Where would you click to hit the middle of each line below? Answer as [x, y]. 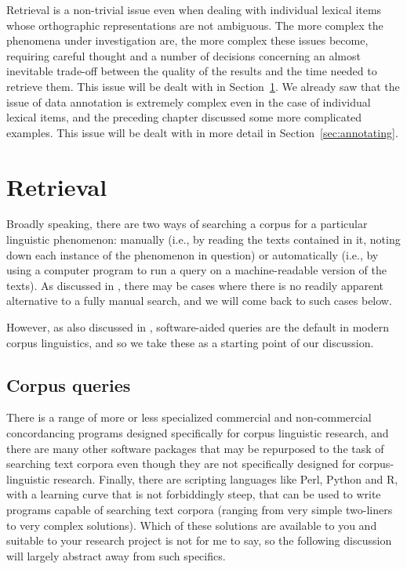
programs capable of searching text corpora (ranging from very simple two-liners [200, 509]
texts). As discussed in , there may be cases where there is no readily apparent [195, 285]
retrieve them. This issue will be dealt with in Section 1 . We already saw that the [203, 86]
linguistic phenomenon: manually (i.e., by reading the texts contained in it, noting [203, 239]
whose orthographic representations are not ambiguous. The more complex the [195, 25]
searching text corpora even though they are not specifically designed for [181, 464]
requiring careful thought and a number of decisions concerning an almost [184, 55]
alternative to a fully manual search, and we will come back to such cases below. [199, 301]
